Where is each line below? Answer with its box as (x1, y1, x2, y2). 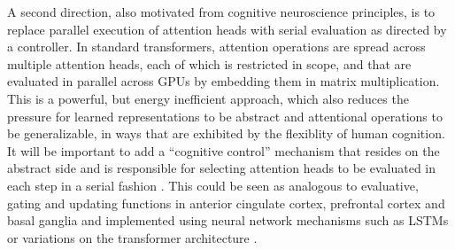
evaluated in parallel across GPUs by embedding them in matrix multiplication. (7, 72, 440, 90)
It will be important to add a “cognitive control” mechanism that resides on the (7, 141, 440, 160)
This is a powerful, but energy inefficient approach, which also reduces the (7, 89, 409, 107)
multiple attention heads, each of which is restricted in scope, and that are (7, 54, 412, 73)
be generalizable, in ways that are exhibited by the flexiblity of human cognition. (7, 124, 445, 143)
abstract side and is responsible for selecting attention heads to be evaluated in (7, 159, 436, 177)
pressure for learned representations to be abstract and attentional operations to (7, 106, 443, 125)
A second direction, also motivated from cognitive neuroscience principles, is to (7, 3, 436, 20)
